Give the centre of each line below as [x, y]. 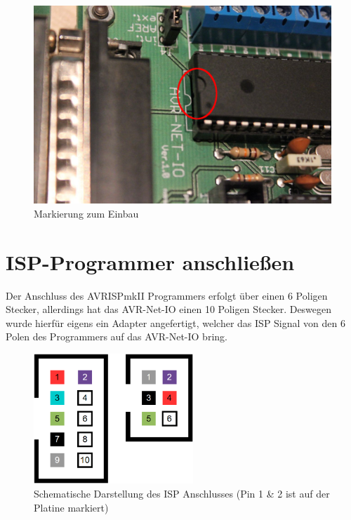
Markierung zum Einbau [86, 213]
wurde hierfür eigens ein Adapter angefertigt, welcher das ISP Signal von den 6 [175, 322]
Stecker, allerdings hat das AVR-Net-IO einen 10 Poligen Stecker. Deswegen [169, 309]
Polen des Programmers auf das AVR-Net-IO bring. [117, 336]
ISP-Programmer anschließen [150, 261]
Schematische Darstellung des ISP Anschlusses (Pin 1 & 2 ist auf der [182, 493]
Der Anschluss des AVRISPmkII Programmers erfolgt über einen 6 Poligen [167, 295]
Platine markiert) [71, 507]
